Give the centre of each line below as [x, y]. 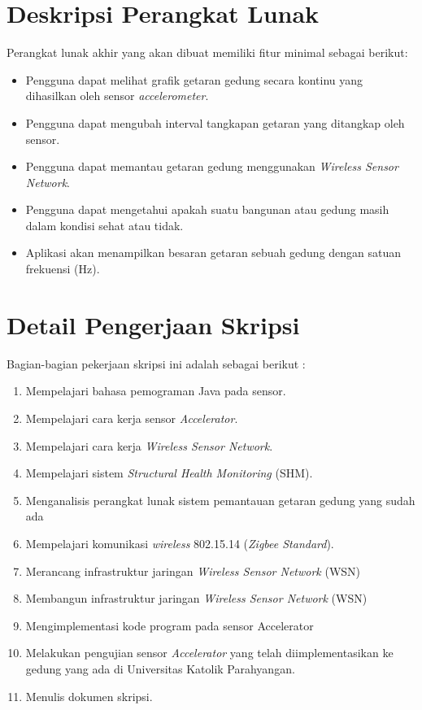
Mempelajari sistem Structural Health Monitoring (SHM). [169, 473]
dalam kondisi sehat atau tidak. [104, 225]
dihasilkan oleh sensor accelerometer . [117, 96]
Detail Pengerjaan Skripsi [153, 324]
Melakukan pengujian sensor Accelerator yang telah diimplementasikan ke [209, 653]
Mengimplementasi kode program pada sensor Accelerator [170, 625]
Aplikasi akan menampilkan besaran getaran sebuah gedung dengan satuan [213, 253]
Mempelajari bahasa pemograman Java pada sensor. [156, 391]
